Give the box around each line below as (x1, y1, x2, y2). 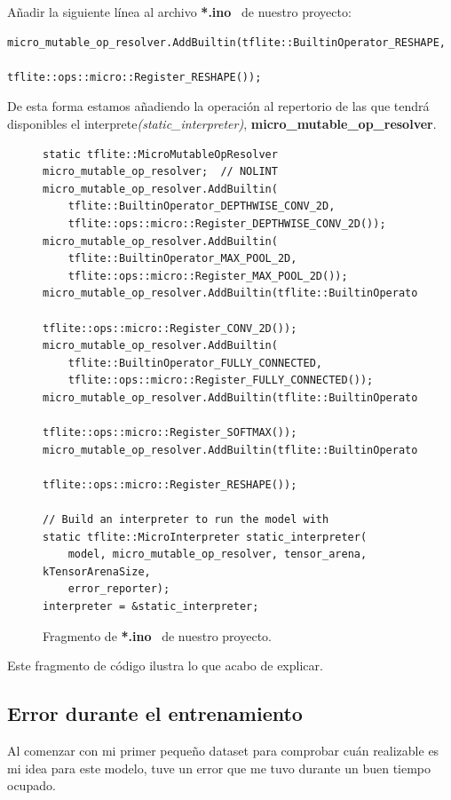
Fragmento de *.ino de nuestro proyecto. (43, 626, 272, 645)
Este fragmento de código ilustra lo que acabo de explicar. (7, 656, 323, 675)
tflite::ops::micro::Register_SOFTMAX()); (43, 426, 297, 440)
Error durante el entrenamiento (7, 700, 303, 727)
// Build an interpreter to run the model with (43, 513, 329, 527)
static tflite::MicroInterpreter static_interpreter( (43, 530, 368, 543)
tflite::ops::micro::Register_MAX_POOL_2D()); (67, 269, 348, 282)
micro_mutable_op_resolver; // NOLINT (43, 165, 278, 178)
